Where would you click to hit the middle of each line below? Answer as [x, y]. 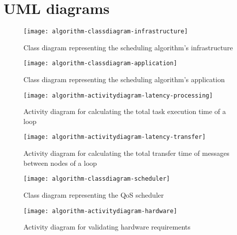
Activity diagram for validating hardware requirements [107, 227]
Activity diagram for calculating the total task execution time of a [125, 111]
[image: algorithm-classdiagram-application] [100, 63]
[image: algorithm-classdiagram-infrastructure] [106, 32]
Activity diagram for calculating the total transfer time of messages [126, 153]
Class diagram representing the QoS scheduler [94, 194]
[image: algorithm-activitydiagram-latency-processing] [118, 95]
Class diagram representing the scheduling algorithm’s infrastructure [128, 47]
